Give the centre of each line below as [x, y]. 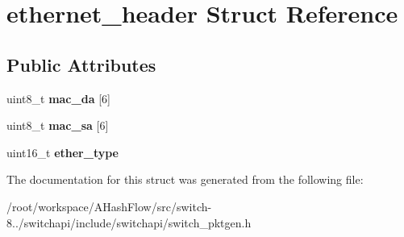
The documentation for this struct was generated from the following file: [185, 179]
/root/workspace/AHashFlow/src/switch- [109, 206]
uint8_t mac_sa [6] [58, 125]
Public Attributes [81, 64]
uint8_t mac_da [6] [58, 98]
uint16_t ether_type [62, 152]
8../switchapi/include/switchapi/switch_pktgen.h [129, 222]
